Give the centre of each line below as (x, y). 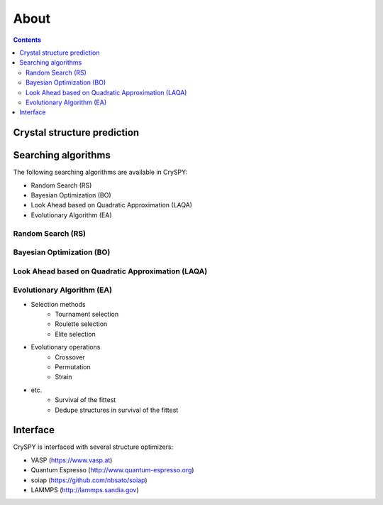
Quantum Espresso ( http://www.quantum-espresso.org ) (112, 470)
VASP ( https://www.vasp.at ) (72, 460)
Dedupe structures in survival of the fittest (117, 410)
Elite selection (75, 334)
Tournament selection (87, 314)
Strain (63, 377)
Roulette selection (81, 324)
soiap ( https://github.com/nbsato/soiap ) (89, 480)
